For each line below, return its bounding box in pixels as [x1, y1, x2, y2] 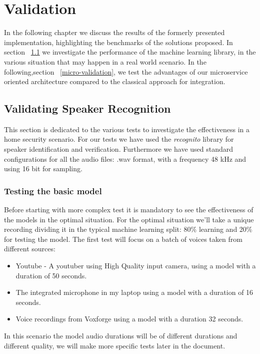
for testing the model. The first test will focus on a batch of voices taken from [4, 233, 242, 244]
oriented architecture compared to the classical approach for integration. [4, 76, 225, 87]
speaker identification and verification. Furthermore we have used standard [4, 144, 233, 154]
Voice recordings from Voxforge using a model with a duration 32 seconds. [15, 313, 243, 324]
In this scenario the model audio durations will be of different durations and [4, 330, 237, 341]
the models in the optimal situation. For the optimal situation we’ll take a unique [4, 214, 254, 224]
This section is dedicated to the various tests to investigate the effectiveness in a [4, 124, 250, 134]
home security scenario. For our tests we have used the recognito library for [4, 134, 234, 144]
